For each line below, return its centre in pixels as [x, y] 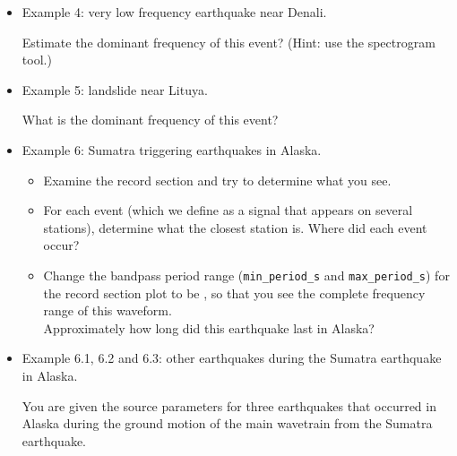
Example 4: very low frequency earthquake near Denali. [174, 12]
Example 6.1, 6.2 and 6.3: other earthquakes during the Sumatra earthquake [232, 358]
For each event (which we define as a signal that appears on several [228, 210]
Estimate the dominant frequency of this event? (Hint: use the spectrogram [228, 42]
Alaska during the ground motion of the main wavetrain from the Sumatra [227, 423]
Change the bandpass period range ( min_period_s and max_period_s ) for [246, 275]
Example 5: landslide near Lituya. [115, 89]
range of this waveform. [108, 310]
